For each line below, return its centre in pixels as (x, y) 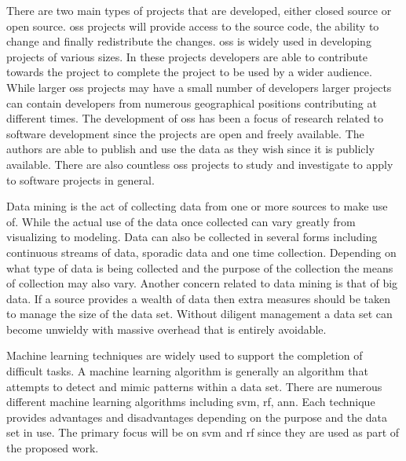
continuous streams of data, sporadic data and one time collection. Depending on (201, 252)
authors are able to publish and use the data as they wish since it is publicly (190, 149)
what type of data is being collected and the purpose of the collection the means (200, 267)
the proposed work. (53, 448)
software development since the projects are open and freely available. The (185, 133)
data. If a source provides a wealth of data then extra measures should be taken (198, 298)
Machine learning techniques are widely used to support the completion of (185, 355)
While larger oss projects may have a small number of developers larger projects (199, 87)
